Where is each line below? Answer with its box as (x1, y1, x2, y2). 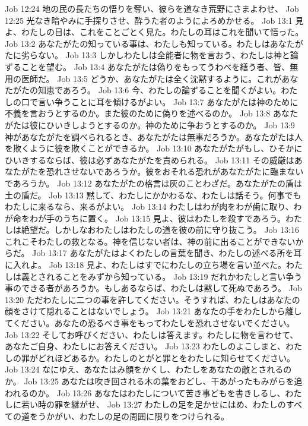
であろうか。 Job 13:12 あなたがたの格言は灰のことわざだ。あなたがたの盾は (5, 176, 303, 189)
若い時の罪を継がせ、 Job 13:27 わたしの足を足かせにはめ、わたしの (21, 398, 286, 411)
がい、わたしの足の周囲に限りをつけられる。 (54, 409, 229, 422)
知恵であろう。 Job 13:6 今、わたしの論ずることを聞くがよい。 (37, 84, 281, 96)
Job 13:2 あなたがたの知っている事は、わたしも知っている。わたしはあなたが (5, 37, 303, 49)
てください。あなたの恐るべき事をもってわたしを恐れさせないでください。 (5, 317, 295, 329)
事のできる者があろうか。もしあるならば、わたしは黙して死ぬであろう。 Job (5, 282, 302, 294)
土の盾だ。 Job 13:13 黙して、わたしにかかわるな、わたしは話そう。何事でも (5, 188, 301, 201)
